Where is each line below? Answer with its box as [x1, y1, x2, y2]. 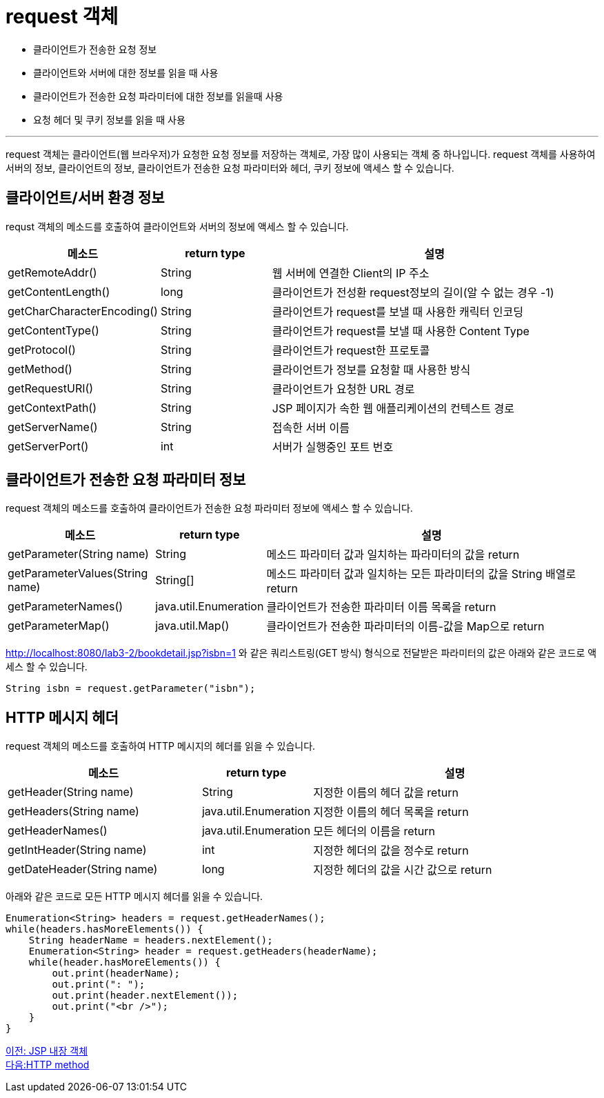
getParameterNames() [8, 599, 123, 614]
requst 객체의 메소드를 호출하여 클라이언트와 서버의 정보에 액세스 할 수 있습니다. [6, 220, 349, 232]
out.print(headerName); [52, 968, 180, 979]
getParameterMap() [8, 619, 110, 633]
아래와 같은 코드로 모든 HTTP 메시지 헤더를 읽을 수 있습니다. [6, 890, 263, 903]
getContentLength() [8, 284, 110, 299]
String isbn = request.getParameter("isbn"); [6, 683, 256, 695]
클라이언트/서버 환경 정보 [6, 189, 165, 207]
